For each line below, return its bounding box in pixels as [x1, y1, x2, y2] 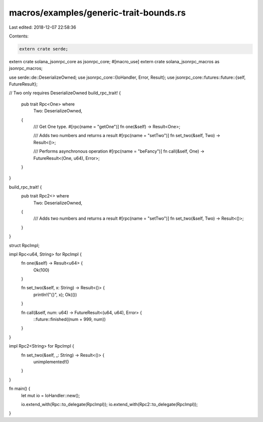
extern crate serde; [19, 46, 68, 52]
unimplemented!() [33, 359, 69, 365]
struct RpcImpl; [9, 242, 40, 248]
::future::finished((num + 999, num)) [33, 316, 106, 322]
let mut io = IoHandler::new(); [21, 392, 80, 398]
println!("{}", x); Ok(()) [33, 292, 77, 298]
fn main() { [9, 386, 31, 391]
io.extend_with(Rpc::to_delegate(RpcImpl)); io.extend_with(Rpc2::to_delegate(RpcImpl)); [21, 401, 198, 407]
